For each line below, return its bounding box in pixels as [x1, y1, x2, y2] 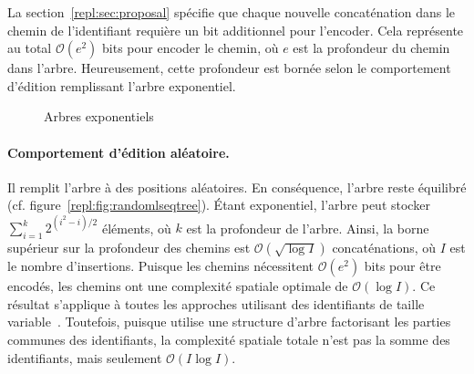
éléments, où [101, 218, 171, 237]
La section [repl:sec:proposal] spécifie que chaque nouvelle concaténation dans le [7, 3, 456, 21]
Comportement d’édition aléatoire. [7, 142, 230, 161]
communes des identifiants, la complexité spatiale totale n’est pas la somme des [7, 330, 450, 349]
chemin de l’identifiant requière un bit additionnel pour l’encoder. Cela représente [7, 20, 464, 39]
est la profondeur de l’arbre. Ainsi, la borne [186, 218, 429, 237]
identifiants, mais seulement [7, 348, 162, 367]
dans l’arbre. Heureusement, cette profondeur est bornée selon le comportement [7, 58, 451, 78]
